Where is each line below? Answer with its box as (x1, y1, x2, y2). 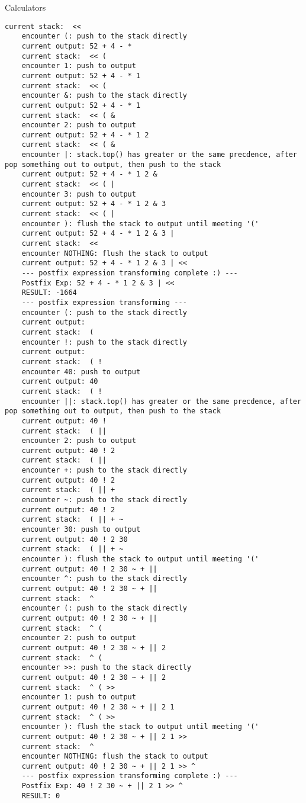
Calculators (5, 1, 46, 13)
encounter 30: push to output (21, 525, 141, 534)
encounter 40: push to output (21, 367, 141, 376)
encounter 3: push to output (21, 189, 136, 198)
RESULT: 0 (21, 791, 60, 800)
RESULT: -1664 (21, 288, 77, 297)
